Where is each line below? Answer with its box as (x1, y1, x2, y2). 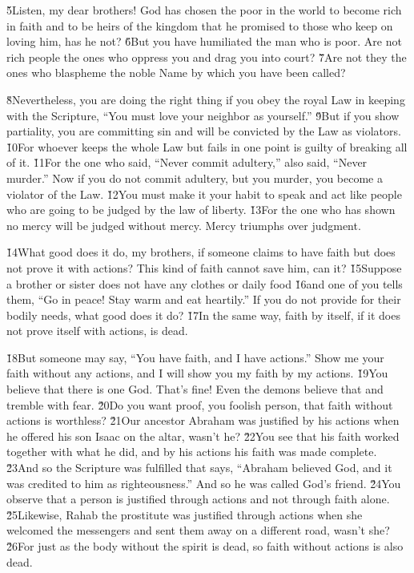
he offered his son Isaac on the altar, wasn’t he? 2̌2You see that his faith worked (6, 427, 400, 444)
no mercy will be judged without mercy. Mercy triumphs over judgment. (6, 216, 361, 233)
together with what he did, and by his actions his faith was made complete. (6, 443, 377, 460)
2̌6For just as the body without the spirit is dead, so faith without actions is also (6, 538, 404, 554)
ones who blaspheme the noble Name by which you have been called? (6, 64, 346, 81)
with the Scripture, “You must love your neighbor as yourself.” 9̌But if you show (6, 107, 400, 123)
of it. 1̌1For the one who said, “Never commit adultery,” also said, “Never (6, 154, 368, 171)
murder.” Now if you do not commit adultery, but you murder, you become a (6, 169, 383, 186)
